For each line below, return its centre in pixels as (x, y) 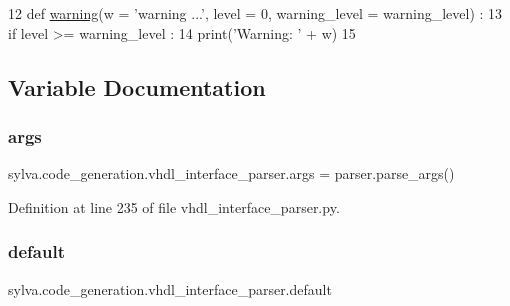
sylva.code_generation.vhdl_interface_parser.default (170, 288)
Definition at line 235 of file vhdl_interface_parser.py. (174, 206)
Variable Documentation (137, 86)
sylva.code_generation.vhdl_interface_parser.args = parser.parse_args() (231, 173)
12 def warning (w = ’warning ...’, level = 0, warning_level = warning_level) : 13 (255, 13)
